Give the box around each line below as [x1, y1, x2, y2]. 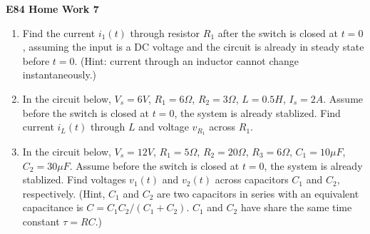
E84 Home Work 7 [6, 1, 99, 16]
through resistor [130, 25, 200, 40]
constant [22, 213, 60, 228]
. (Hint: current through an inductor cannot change [74, 53, 299, 68]
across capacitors [215, 172, 289, 187]
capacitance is [22, 200, 83, 215]
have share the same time [240, 200, 352, 215]
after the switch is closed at [217, 25, 339, 40]
